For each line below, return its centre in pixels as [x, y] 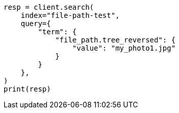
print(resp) [27, 89]
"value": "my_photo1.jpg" [124, 48]
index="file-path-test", [70, 15]
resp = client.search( [49, 7]
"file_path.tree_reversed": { [116, 40]
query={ [36, 24]
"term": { [57, 32]
